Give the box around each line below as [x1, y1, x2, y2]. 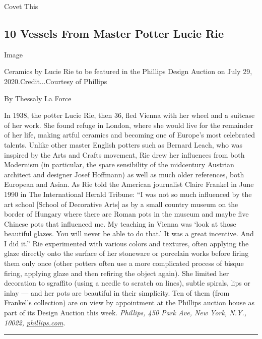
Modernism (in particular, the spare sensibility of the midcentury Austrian [4, 159, 234, 170]
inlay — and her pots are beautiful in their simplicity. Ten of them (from [4, 287, 230, 298]
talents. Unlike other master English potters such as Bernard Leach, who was [4, 139, 243, 150]
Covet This [4, 1, 38, 11]
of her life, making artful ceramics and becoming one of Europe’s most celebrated [4, 129, 255, 140]
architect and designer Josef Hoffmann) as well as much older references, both [4, 169, 244, 179]
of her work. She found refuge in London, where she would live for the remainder [4, 119, 253, 130]
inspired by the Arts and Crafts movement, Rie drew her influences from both [4, 149, 245, 160]
